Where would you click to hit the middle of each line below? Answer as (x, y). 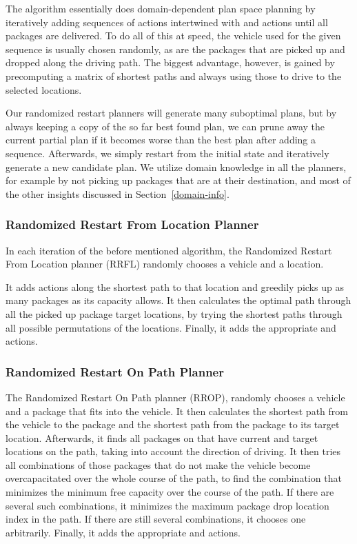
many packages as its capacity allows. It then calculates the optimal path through (178, 300)
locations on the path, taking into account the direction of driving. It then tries (173, 451)
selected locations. (44, 89)
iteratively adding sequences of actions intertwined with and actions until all (167, 22)
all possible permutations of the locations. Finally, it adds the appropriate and (171, 327)
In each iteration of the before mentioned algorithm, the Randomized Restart (169, 250)
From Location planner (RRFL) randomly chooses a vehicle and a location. (165, 264)
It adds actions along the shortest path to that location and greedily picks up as (175, 286)
